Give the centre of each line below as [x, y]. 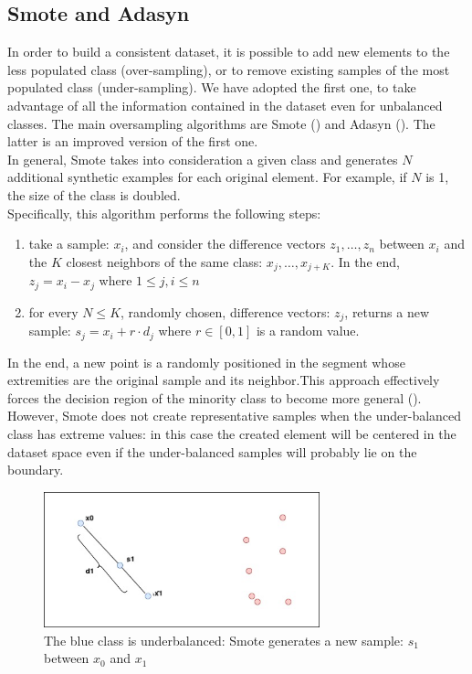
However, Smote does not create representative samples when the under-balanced [235, 416]
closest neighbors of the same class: [164, 261]
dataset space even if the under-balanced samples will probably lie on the [212, 451]
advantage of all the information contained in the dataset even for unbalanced [225, 105]
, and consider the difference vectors [225, 244]
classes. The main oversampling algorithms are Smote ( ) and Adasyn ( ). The [221, 123]
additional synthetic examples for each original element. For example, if [207, 177]
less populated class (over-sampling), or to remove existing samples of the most [229, 69]
